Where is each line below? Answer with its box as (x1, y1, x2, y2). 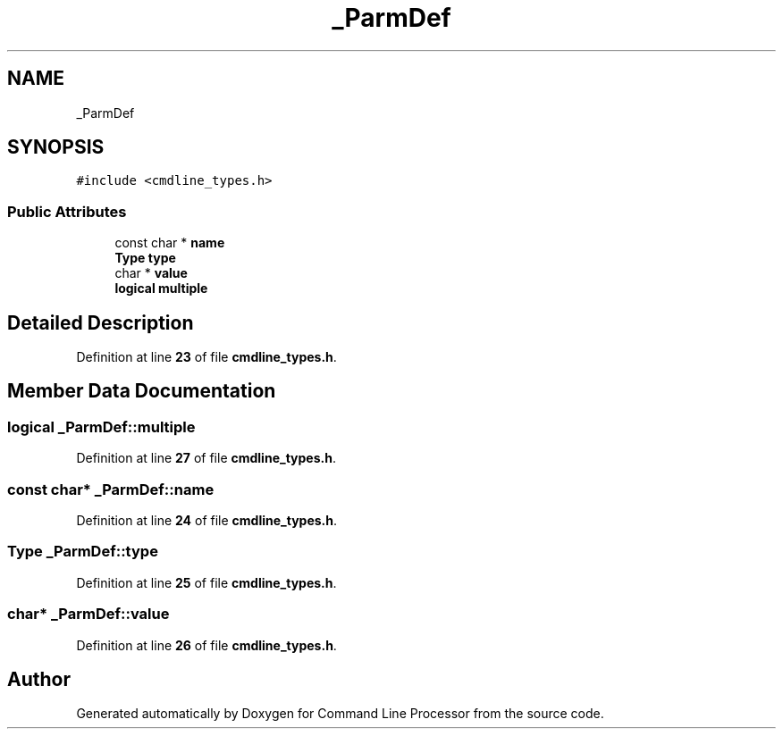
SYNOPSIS (7, 136, 105, 159)
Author (7, 667, 71, 690)
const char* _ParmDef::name (7, 480, 215, 498)
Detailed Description (7, 311, 194, 334)
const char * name (114, 235, 225, 251)
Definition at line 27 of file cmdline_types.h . (76, 450, 336, 466)
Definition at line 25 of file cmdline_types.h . (76, 574, 337, 590)
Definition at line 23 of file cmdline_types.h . (76, 349, 337, 365)
